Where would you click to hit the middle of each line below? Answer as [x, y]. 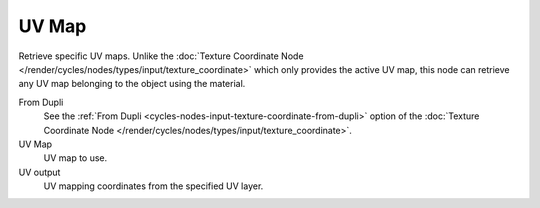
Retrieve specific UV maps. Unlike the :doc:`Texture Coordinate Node [161, 56]
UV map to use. [75, 158]
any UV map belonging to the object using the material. [132, 84]
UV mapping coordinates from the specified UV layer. [153, 186]
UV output [39, 172]
